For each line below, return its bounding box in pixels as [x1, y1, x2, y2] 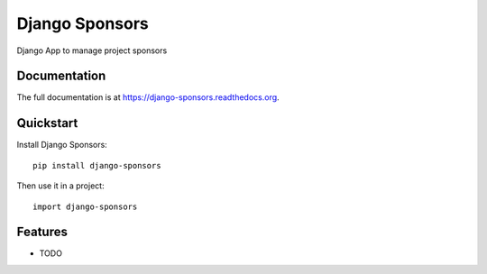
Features [16, 224, 68, 240]
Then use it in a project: [16, 180, 105, 191]
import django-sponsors [32, 201, 138, 212]
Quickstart [16, 115, 78, 131]
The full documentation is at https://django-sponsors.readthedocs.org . [16, 92, 280, 103]
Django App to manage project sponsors [16, 45, 168, 56]
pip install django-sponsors [32, 160, 161, 170]
